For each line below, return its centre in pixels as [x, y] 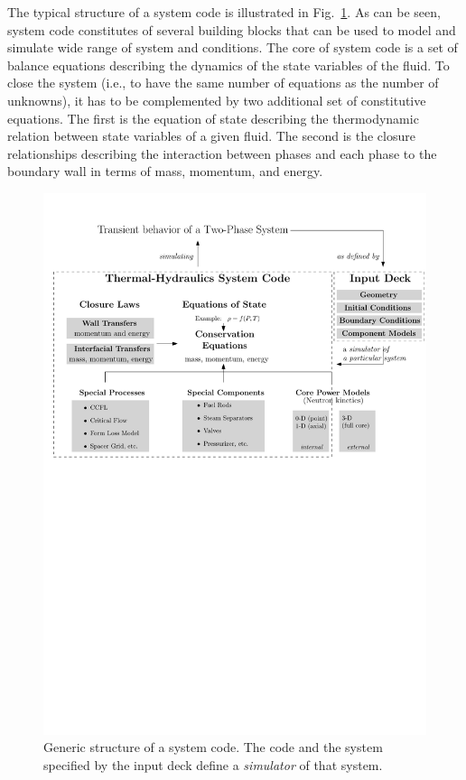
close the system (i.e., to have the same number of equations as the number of [223, 83]
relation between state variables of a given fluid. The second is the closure [211, 136]
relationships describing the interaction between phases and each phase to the [222, 153]
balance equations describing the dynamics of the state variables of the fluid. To [228, 65]
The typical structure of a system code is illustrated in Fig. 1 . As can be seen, [224, 12]
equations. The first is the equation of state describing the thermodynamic [213, 118]
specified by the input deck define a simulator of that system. [213, 765]
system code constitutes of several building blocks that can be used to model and [232, 29]
